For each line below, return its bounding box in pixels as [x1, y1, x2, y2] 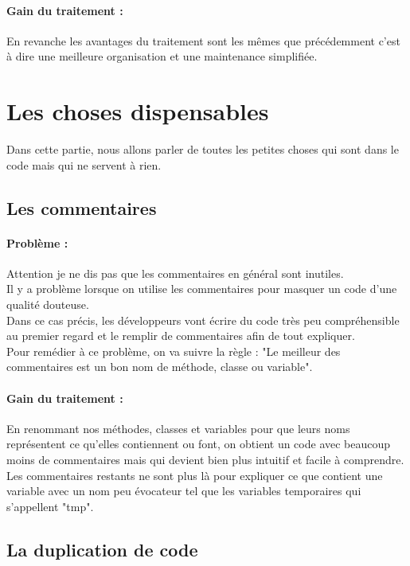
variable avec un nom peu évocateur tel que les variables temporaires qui [6, 482, 361, 499]
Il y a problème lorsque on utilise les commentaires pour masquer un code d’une [6, 280, 397, 297]
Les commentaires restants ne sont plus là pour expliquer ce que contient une [6, 466, 383, 483]
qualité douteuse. [6, 296, 89, 313]
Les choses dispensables [6, 95, 269, 127]
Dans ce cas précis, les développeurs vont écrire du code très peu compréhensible [6, 311, 400, 328]
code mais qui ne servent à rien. [6, 156, 162, 173]
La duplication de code [6, 537, 198, 561]
